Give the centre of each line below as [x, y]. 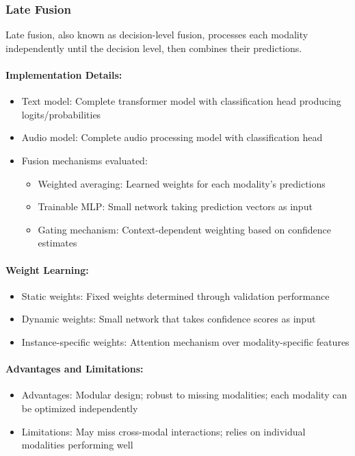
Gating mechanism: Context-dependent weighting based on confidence [185, 229]
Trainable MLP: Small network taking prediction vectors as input [175, 206]
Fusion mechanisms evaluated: [84, 160]
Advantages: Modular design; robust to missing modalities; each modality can [184, 395]
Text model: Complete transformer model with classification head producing [181, 101]
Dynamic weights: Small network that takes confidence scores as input [169, 319]
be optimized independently [80, 408]
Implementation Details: [64, 75]
